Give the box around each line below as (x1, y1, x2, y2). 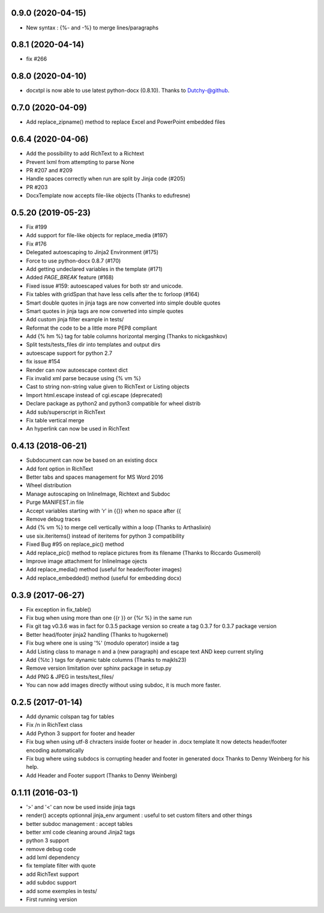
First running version (26, 896, 77, 903)
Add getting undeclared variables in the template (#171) (26, 265, 163, 273)
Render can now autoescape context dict (26, 366, 128, 374)
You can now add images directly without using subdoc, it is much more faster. (26, 682, 221, 689)
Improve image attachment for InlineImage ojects (26, 557, 148, 565)
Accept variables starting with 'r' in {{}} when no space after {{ (26, 507, 181, 514)
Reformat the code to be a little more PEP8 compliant (26, 324, 157, 332)
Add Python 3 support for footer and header (26, 730, 135, 737)
